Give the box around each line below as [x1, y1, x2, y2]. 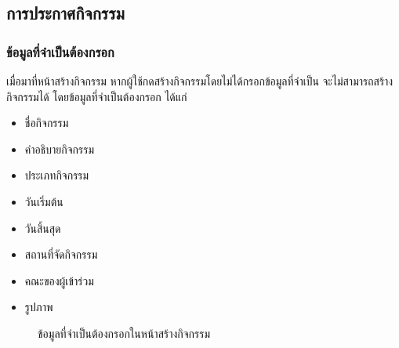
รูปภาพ [24, 299, 53, 315]
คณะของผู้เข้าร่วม [24, 272, 94, 288]
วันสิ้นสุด [24, 219, 61, 236]
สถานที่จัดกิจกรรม [24, 246, 98, 263]
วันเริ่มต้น [24, 193, 63, 209]
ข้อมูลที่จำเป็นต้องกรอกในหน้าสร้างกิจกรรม [38, 324, 210, 341]
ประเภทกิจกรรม [24, 167, 89, 183]
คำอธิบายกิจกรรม [24, 140, 94, 157]
